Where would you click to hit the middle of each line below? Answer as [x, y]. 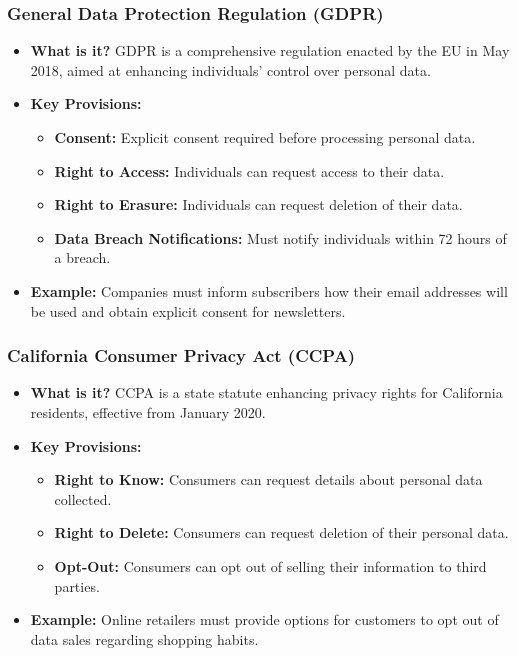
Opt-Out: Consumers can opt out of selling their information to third [270, 565]
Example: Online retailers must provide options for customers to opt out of [264, 619]
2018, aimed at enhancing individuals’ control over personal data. [230, 69]
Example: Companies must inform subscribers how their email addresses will [269, 290]
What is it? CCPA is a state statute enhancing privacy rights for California [266, 392]
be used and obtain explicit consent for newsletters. [188, 310]
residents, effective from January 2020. [148, 411]
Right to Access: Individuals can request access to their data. [249, 170]
